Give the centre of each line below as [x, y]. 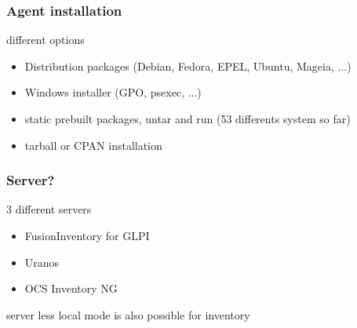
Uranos [42, 262]
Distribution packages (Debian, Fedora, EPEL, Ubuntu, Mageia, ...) [188, 66]
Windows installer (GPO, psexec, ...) [113, 92]
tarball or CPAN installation [93, 145]
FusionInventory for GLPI [87, 235]
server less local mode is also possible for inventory [128, 314]
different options [46, 40]
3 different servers [49, 209]
